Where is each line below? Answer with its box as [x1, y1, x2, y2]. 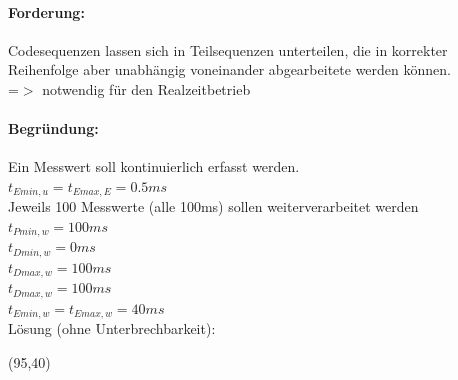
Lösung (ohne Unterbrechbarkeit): [8, 318, 216, 339]
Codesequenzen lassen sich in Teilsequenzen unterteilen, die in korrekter [8, 39, 448, 60]
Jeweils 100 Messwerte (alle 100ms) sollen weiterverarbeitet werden [8, 196, 419, 217]
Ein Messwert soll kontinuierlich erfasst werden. [8, 156, 300, 177]
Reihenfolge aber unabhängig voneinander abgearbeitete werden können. [8, 59, 451, 80]
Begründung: [8, 118, 99, 139]
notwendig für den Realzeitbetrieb [42, 78, 251, 99]
